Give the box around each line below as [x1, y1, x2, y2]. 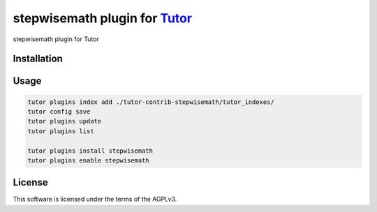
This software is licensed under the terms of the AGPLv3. [13, 195, 177, 204]
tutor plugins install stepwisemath [27, 146, 154, 155]
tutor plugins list [27, 127, 94, 135]
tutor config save [27, 107, 91, 115]
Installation [13, 53, 63, 65]
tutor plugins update [27, 117, 102, 126]
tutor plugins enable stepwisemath [27, 156, 149, 164]
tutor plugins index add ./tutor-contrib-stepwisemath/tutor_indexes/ [27, 98, 275, 106]
